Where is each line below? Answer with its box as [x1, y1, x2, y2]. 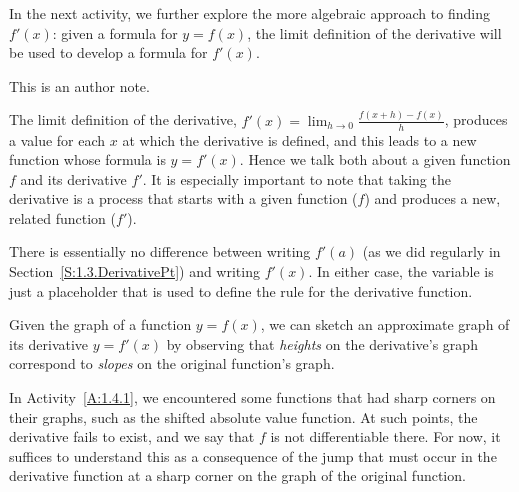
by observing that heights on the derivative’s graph [166, 333, 478, 354]
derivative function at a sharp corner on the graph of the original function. [9, 465, 466, 486]
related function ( [9, 207, 117, 228]
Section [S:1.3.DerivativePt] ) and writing [9, 261, 260, 282]
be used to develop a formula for [9, 42, 208, 63]
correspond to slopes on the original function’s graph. [9, 353, 335, 374]
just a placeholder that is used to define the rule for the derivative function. [9, 280, 473, 301]
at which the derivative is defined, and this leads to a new [122, 129, 477, 150]
